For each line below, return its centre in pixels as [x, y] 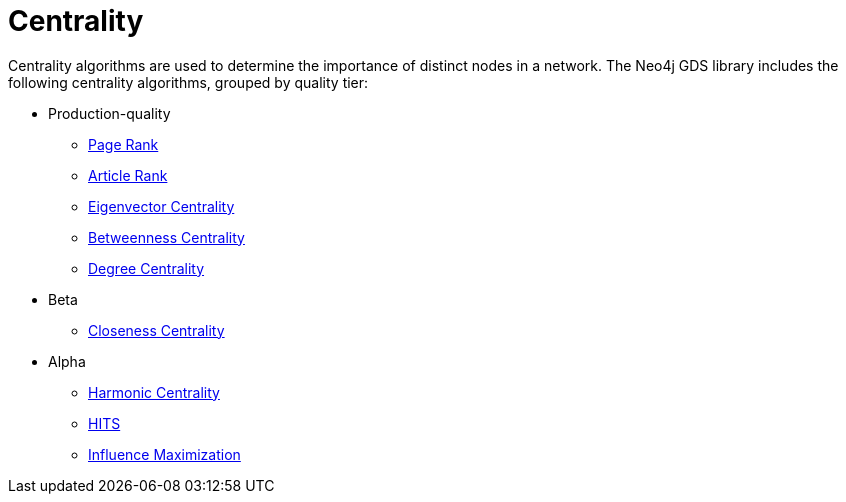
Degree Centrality [146, 268]
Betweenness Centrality [166, 237]
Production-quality [109, 113]
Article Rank [128, 175]
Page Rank [123, 144]
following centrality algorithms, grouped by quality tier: [188, 82]
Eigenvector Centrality [161, 206]
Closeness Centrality [156, 330]
